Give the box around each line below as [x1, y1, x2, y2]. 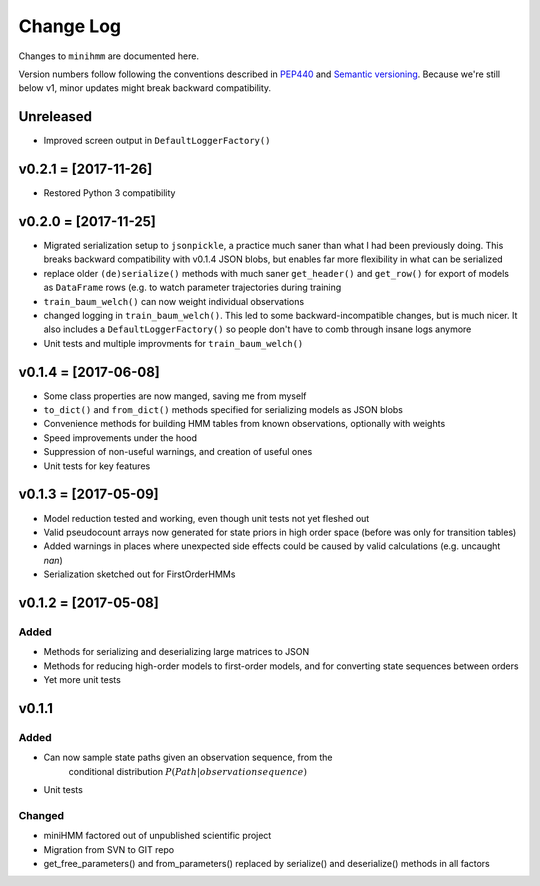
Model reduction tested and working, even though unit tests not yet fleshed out [43, 512, 370, 524]
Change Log [18, 15, 122, 37]
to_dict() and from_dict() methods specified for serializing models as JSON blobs [43, 404, 404, 416]
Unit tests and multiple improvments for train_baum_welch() [43, 337, 304, 349]
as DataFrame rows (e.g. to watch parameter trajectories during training [43, 281, 342, 294]
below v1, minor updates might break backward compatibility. [18, 82, 272, 94]
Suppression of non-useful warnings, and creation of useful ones [43, 446, 313, 458]
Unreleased [18, 108, 93, 125]
